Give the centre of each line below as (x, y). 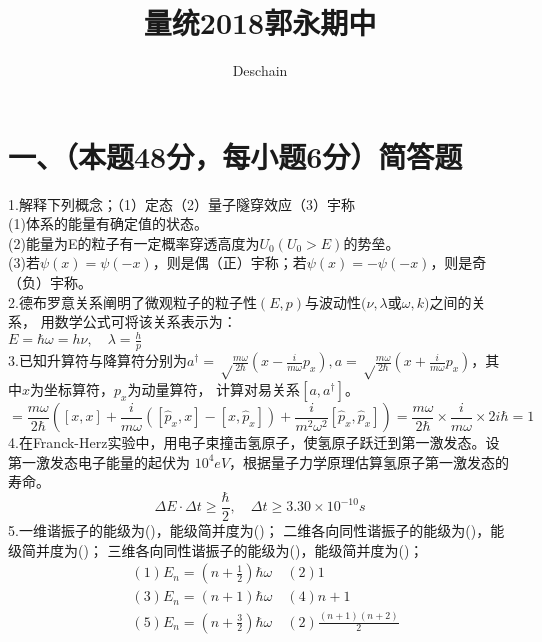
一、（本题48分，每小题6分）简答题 (235, 155)
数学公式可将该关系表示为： (145, 321)
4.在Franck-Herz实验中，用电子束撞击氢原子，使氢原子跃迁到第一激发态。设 (254, 442)
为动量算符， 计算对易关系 (214, 389)
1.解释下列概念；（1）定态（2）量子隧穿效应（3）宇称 (181, 203)
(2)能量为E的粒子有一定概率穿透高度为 (134, 242)
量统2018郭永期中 (260, 22)
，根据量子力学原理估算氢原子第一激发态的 (369, 461)
